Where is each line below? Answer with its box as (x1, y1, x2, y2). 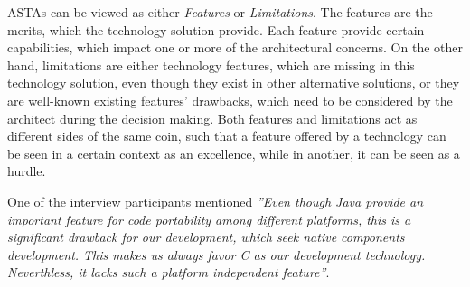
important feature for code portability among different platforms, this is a (7, 209, 411, 228)
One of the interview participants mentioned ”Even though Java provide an (7, 191, 424, 210)
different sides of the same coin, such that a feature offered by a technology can (7, 126, 446, 145)
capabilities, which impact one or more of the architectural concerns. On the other (7, 38, 463, 57)
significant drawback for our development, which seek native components (7, 227, 405, 246)
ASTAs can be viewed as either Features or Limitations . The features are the (7, 3, 433, 21)
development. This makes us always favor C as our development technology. (7, 245, 426, 264)
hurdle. (7, 162, 46, 181)
